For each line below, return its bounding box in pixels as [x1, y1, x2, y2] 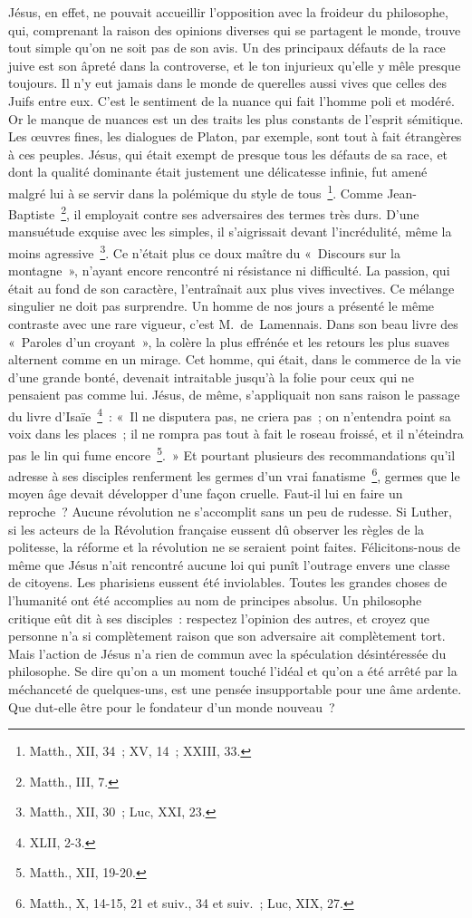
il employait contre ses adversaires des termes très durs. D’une [73, 204, 419, 223]
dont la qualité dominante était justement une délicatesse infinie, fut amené [8, 162, 428, 181]
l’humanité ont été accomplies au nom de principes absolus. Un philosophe [8, 590, 422, 609]
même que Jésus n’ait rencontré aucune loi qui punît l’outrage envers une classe [8, 555, 450, 574]
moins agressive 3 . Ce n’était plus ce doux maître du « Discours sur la [8, 241, 400, 262]
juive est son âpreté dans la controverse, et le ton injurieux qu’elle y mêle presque [8, 55, 461, 74]
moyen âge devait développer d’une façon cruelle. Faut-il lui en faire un [8, 484, 403, 503]
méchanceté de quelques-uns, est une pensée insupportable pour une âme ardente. [8, 679, 462, 698]
